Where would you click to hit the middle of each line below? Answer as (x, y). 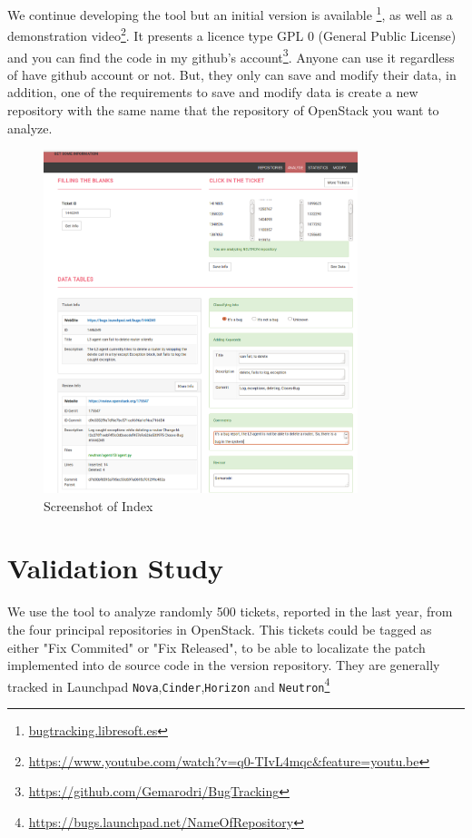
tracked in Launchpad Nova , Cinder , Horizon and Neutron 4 (169, 685)
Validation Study (116, 568)
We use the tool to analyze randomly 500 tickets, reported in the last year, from (230, 611)
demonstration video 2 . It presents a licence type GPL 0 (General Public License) (232, 34)
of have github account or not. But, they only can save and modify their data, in (232, 74)
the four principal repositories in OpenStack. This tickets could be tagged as (220, 629)
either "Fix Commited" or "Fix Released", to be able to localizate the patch (216, 647)
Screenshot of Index (98, 505)
